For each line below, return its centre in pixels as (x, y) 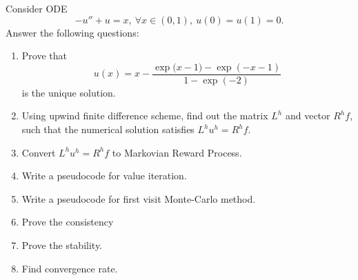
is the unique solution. (69, 92)
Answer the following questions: (72, 32)
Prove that (44, 56)
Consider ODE (37, 8)
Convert (39, 152)
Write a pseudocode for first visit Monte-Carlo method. (139, 198)
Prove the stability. (62, 245)
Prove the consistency (68, 222)
